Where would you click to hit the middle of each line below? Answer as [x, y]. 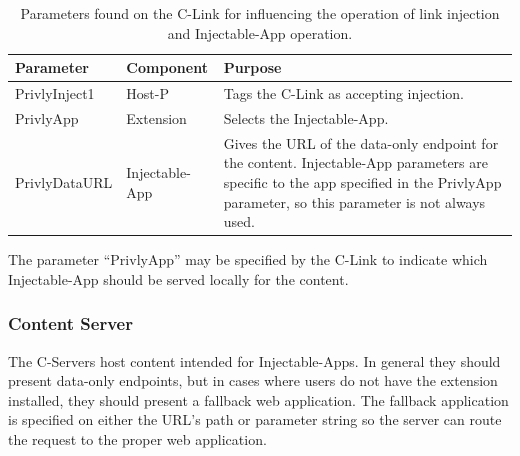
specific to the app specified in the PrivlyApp [362, 181]
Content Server [70, 323]
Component [167, 67]
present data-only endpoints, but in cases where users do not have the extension [253, 380]
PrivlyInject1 [55, 93]
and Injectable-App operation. [260, 32]
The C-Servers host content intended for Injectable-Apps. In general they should [254, 360]
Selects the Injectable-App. [306, 117]
